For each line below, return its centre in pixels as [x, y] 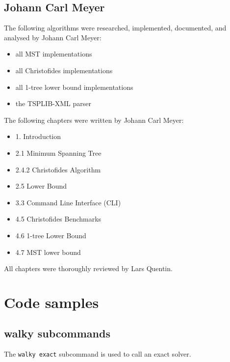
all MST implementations [54, 54]
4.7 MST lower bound [48, 252]
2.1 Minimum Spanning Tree [58, 153]
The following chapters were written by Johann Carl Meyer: [94, 120]
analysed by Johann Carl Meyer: [53, 37]
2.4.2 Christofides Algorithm [58, 169]
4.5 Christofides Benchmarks [58, 219]
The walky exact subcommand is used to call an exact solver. [98, 354]
